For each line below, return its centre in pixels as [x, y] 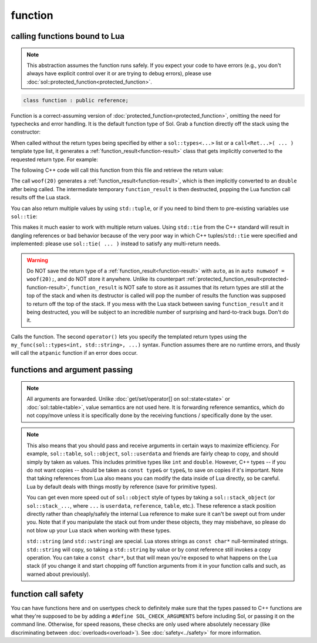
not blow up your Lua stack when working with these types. [99, 530]
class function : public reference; [76, 100]
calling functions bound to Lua [68, 36]
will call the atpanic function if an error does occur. [74, 353]
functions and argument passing [72, 370]
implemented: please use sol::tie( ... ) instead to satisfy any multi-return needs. [116, 244]
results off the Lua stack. [41, 198]
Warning [37, 260]
